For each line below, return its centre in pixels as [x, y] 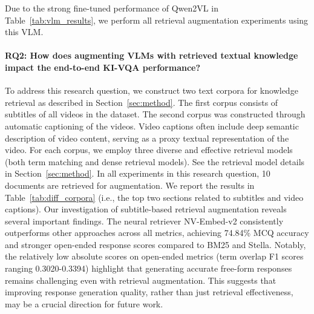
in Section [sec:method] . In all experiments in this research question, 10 [138, 173]
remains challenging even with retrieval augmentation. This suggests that [141, 280]
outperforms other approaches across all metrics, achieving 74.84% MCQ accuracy [157, 233]
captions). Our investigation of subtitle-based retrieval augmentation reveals [146, 209]
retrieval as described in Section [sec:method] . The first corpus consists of [142, 102]
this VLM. [24, 32]
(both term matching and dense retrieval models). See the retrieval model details [155, 161]
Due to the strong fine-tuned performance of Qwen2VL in [112, 8]
